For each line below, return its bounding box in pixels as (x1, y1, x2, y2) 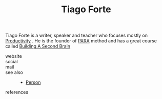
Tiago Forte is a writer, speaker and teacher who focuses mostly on (5, 32, 148, 39)
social (5, 59, 18, 65)
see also (5, 69, 23, 76)
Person (25, 79, 41, 85)
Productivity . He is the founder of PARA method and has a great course (5, 38, 157, 44)
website (5, 53, 22, 59)
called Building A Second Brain (5, 43, 71, 49)
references (5, 89, 29, 95)
